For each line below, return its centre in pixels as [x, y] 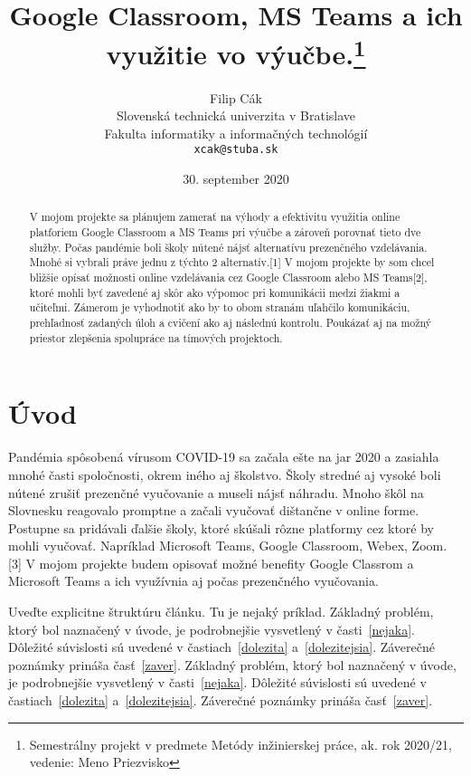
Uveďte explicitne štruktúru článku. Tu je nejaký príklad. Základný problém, [221, 612]
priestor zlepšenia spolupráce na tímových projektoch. [156, 337]
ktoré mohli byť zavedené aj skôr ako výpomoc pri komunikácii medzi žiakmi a [215, 292]
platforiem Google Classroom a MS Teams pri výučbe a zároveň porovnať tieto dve [225, 232]
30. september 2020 [236, 179]
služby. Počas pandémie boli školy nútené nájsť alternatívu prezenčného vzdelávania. [228, 247]
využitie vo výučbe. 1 [236, 52]
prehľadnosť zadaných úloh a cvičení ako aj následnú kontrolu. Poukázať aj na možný [231, 323]
